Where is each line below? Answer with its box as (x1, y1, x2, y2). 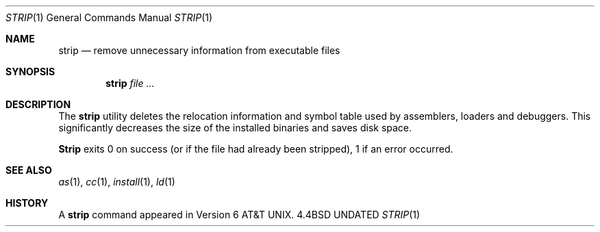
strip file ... (105, 77, 155, 89)
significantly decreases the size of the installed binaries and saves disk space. (58, 122, 412, 133)
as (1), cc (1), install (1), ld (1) (58, 176, 175, 188)
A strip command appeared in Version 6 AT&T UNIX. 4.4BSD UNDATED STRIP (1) (58, 209, 421, 220)
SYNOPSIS (5, 66, 55, 77)
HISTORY (5, 197, 49, 209)
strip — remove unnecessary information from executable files (58, 44, 340, 56)
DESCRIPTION (5, 99, 71, 110)
